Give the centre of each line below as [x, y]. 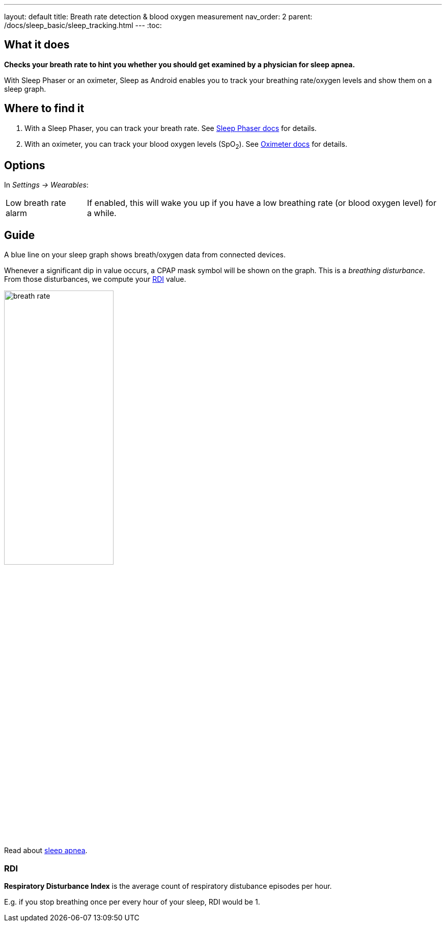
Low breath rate [36, 203]
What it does [37, 45]
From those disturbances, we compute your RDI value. [95, 279]
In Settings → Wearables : [46, 185]
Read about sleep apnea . [46, 851]
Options [25, 165]
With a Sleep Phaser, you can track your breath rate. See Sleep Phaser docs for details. [171, 128]
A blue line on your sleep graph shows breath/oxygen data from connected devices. [145, 255]
